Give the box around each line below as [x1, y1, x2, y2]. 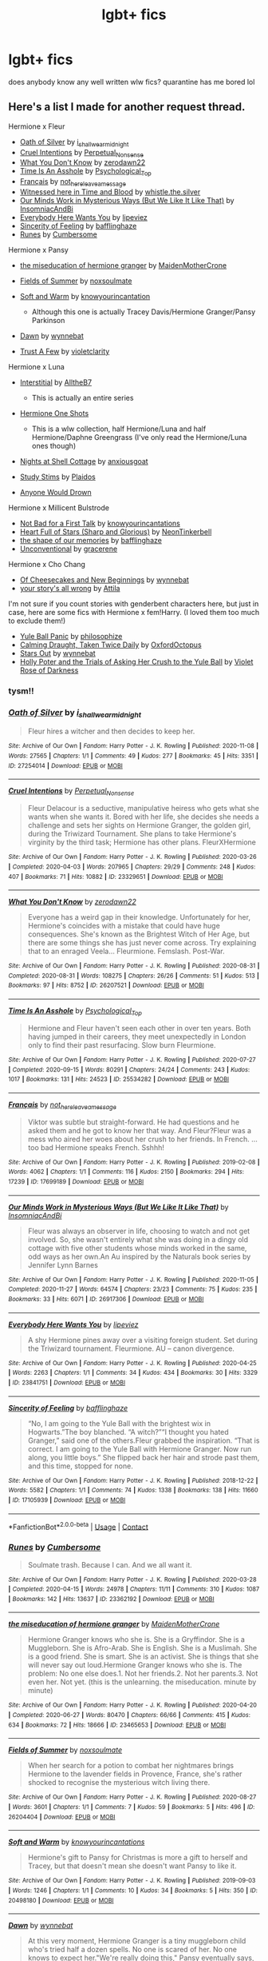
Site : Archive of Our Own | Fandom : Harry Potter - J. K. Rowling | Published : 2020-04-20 [8, 1701, 258, 1709]
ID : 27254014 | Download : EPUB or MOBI [8, 761, 124, 769]
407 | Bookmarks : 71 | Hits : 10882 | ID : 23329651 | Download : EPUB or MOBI [8, 873, 223, 881]
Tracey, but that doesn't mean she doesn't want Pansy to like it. [27, 1861, 237, 1871]
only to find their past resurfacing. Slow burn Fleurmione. [27, 1040, 216, 1049]
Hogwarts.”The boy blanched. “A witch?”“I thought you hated [27, 1427, 229, 1436]
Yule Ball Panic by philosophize [19, 631, 123, 641]
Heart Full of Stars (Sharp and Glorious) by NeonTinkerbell [19, 526, 212, 537]
